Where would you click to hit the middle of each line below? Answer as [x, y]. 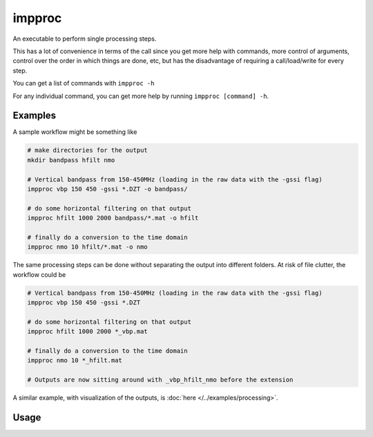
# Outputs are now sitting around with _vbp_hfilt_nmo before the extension [160, 380]
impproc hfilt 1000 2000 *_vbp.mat [87, 332]
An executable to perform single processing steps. [85, 39]
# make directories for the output [87, 150]
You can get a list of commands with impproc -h [84, 84]
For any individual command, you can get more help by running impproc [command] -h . [141, 96]
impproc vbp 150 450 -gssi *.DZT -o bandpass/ [107, 189]
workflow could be [39, 274]
